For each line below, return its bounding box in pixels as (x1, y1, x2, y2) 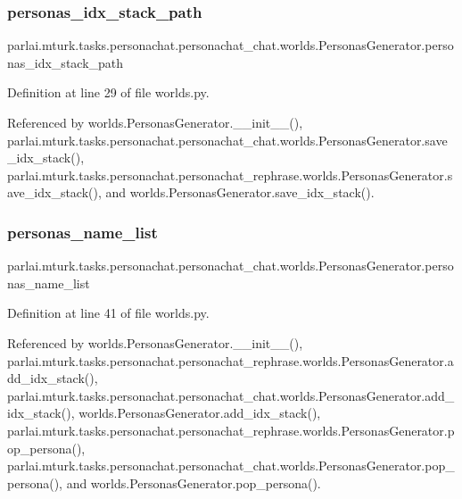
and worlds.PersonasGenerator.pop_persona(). (66, 473, 321, 492)
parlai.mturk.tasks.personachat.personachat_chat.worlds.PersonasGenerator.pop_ (7, 456, 455, 475)
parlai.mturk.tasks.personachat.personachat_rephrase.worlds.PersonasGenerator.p (7, 420, 455, 439)
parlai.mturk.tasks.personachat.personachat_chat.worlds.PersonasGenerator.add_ (7, 386, 455, 404)
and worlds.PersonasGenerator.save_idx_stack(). (105, 183, 375, 202)
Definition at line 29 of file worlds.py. (7, 83, 210, 102)
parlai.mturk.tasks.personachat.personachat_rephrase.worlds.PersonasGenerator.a (7, 351, 454, 370)
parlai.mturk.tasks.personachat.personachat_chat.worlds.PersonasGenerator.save (7, 130, 448, 149)
